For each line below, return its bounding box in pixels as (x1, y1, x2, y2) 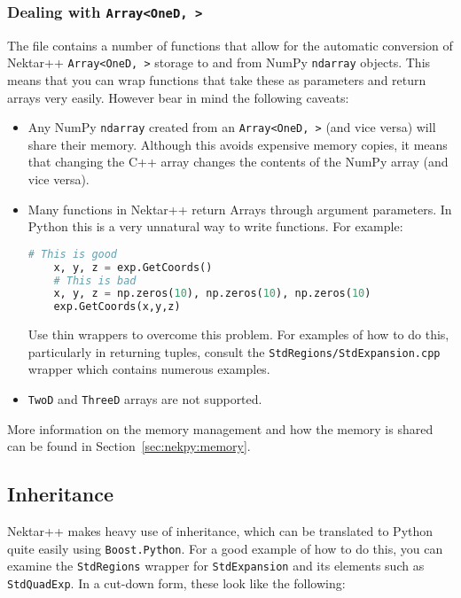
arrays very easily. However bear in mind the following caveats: (7, 88, 349, 106)
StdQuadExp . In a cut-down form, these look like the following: (7, 574, 346, 593)
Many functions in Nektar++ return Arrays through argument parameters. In (27, 199, 452, 218)
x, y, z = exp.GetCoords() (53, 260, 213, 274)
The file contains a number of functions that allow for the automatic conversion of (7, 35, 453, 54)
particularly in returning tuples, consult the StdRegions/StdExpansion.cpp (27, 342, 441, 361)
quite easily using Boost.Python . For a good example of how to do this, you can (7, 539, 443, 557)
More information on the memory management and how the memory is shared (7, 419, 434, 438)
